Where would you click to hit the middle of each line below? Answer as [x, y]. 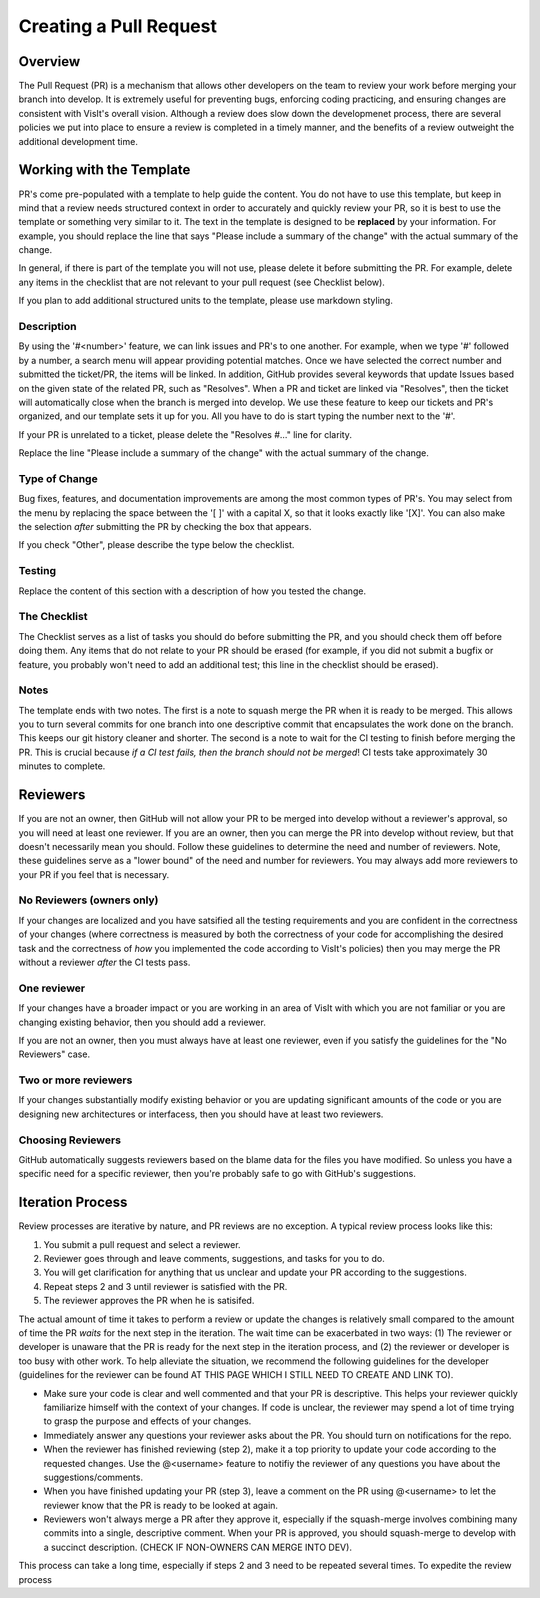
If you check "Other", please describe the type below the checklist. [156, 545]
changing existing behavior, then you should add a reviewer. [142, 1022]
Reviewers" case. [54, 1054]
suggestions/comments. [93, 1477]
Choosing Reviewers [70, 1140]
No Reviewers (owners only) [88, 900]
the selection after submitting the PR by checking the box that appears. [165, 527]
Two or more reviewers [75, 1080]
